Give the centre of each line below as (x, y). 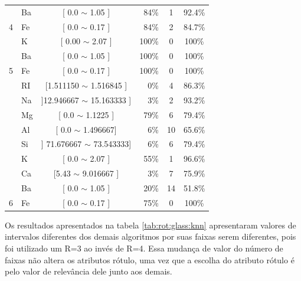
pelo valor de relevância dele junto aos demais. (89, 271)
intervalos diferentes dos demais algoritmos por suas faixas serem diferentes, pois (150, 236)
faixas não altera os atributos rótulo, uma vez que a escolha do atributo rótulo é (150, 259)
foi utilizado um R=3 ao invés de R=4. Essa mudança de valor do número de (144, 248)
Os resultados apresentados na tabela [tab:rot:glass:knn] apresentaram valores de (150, 225)
